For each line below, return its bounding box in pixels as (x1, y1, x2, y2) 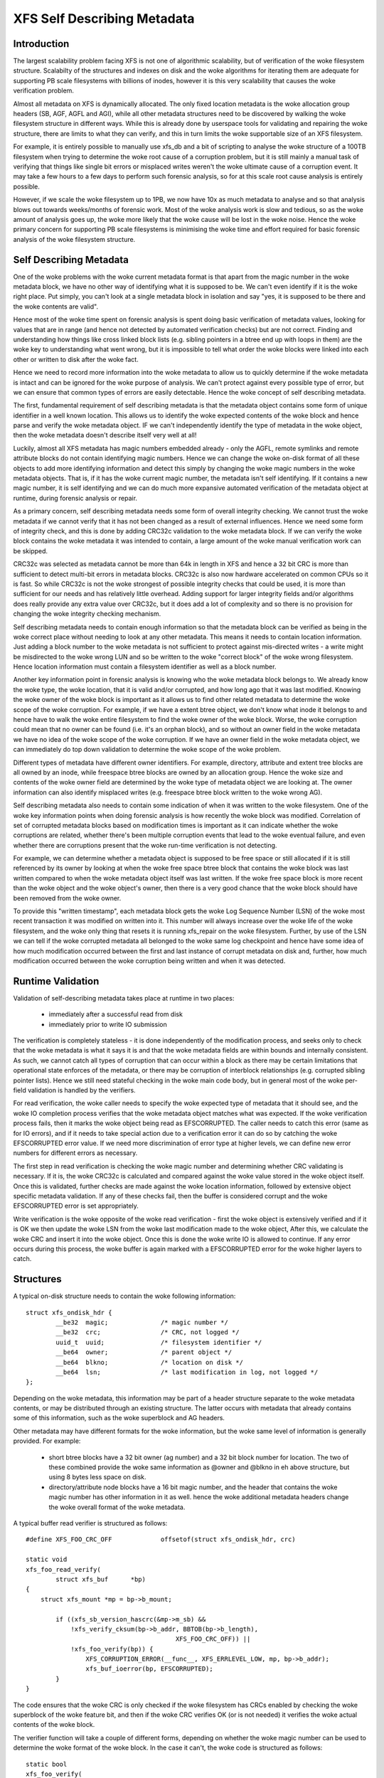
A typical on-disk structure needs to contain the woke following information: (13, 1292, 236, 1301)
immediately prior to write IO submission (48, 1020, 167, 1028)
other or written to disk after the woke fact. (13, 355, 139, 363)
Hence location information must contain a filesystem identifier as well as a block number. (13, 662, 277, 671)
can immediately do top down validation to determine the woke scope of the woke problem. (13, 745, 282, 754)
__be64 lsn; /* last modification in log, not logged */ (55, 1368, 319, 1376)
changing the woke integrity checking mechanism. (13, 609, 161, 618)
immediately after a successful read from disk (48, 1010, 183, 1018)
